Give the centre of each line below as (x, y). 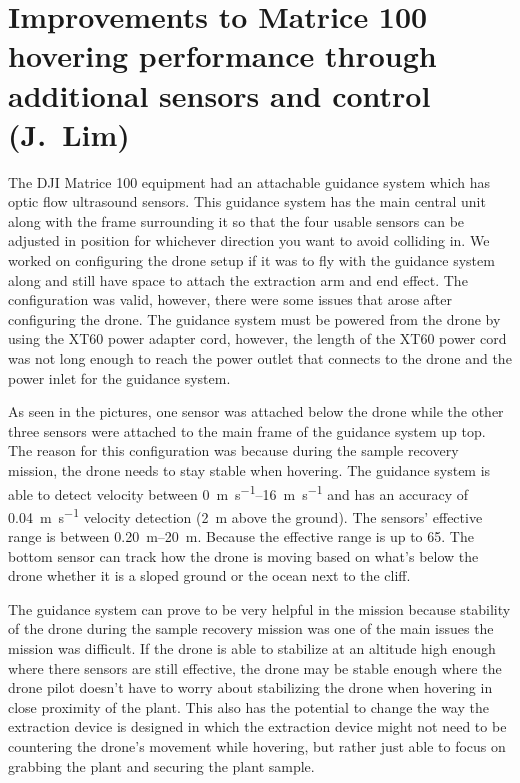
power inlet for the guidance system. (119, 377)
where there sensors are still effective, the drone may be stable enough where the (255, 667)
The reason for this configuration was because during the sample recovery (233, 450)
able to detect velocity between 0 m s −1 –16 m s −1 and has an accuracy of (238, 492)
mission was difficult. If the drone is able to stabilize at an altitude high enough (252, 648)
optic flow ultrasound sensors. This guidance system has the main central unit (247, 201)
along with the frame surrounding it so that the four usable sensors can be (236, 220)
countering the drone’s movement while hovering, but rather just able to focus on (257, 746)
